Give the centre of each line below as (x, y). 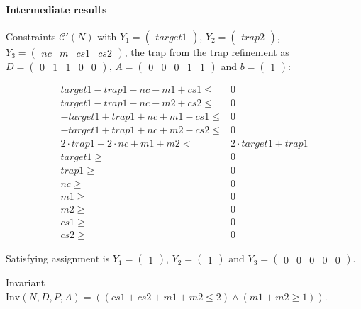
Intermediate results (56, 9)
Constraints (31, 36)
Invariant (26, 282)
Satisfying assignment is (58, 258)
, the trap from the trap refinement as (207, 51)
